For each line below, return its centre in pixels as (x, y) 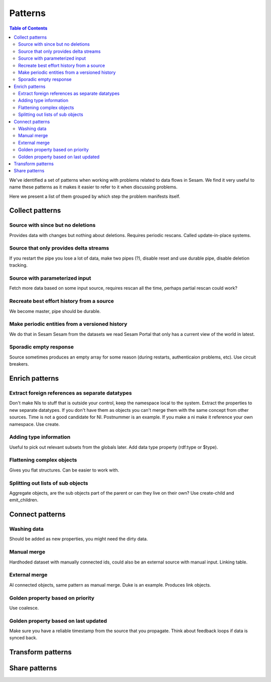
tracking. (18, 265)
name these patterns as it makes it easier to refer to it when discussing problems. (93, 187)
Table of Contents (28, 28)
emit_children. (24, 500)
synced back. (23, 638)
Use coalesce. (24, 608)
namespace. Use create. (35, 424)
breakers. (19, 364)
